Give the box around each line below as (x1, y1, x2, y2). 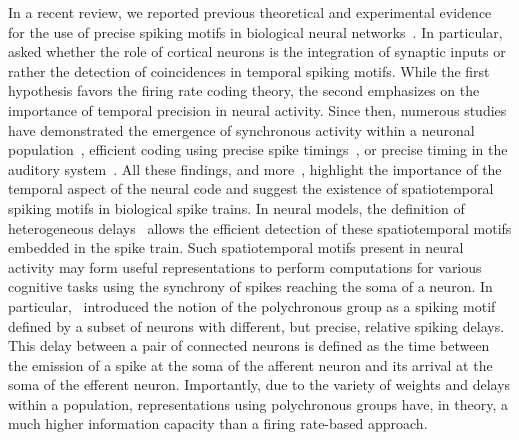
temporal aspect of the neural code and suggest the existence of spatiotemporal (8, 178, 494, 199)
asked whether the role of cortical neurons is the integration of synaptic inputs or (8, 41, 506, 62)
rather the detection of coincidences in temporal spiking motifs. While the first (8, 60, 490, 81)
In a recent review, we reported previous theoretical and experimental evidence (8, 2, 492, 22)
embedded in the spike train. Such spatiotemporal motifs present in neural (8, 237, 464, 258)
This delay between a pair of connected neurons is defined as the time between (8, 335, 490, 356)
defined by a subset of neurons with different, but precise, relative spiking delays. (8, 315, 505, 336)
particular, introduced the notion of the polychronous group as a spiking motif (8, 295, 496, 316)
